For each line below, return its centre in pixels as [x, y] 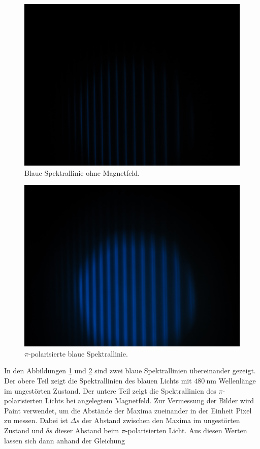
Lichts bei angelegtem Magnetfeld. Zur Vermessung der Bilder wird [150, 400]
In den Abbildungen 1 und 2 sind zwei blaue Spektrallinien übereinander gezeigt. [130, 371]
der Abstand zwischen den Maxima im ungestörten [161, 420]
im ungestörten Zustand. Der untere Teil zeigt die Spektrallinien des [110, 390]
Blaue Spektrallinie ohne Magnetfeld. [82, 172]
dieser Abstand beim [87, 430]
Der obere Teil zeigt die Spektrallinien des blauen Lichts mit [98, 380]
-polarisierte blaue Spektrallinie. [78, 353]
